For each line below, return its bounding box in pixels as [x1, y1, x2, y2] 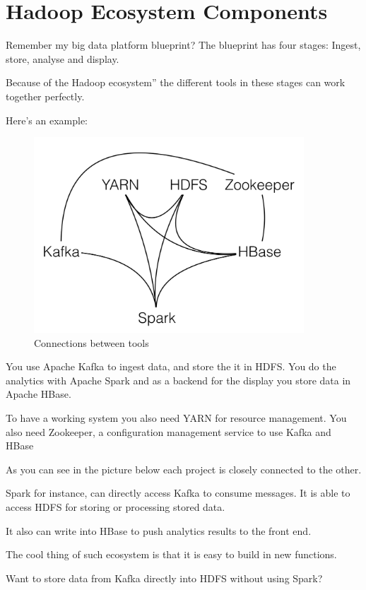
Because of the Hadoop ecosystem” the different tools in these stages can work [6, 75, 346, 90]
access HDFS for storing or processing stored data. [6, 499, 225, 514]
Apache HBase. [6, 387, 71, 401]
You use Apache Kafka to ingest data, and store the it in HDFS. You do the [6, 359, 336, 374]
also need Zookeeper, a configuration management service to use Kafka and [6, 424, 331, 439]
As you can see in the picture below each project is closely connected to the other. [6, 461, 362, 476]
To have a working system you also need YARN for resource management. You [6, 410, 347, 425]
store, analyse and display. [6, 51, 119, 66]
